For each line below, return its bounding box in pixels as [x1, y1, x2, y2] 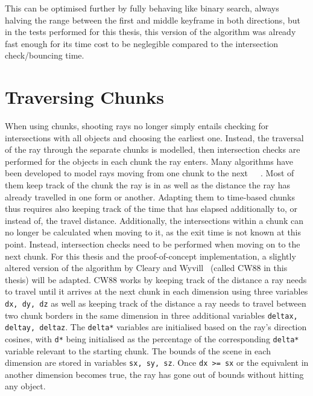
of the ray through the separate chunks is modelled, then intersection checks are [5, 143, 300, 156]
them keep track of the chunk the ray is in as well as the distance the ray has [5, 179, 290, 191]
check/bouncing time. [5, 49, 84, 62]
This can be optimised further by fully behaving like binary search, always [5, 2, 279, 14]
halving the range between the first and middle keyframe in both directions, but [5, 13, 300, 26]
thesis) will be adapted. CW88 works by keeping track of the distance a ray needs [5, 273, 307, 286]
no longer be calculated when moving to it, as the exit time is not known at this [5, 226, 302, 238]
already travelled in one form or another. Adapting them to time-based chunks [5, 190, 296, 203]
